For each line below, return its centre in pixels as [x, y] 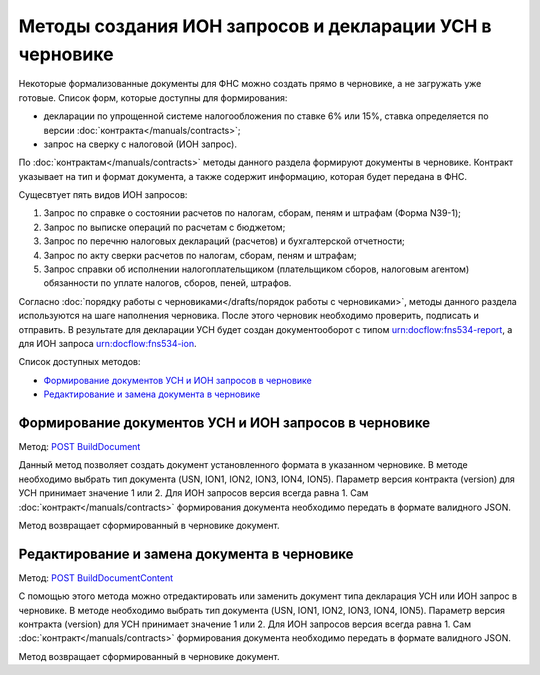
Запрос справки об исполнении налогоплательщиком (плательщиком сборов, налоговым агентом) [256, 269]
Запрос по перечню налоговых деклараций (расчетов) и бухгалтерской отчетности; [224, 241]
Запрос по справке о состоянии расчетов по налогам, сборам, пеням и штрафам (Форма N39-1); [252, 213]
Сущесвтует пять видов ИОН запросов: [103, 195]
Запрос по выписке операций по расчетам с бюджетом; [164, 227]
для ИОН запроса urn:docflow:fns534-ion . [107, 343]
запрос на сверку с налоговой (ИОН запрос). [140, 144]
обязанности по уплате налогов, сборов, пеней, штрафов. [167, 283]
